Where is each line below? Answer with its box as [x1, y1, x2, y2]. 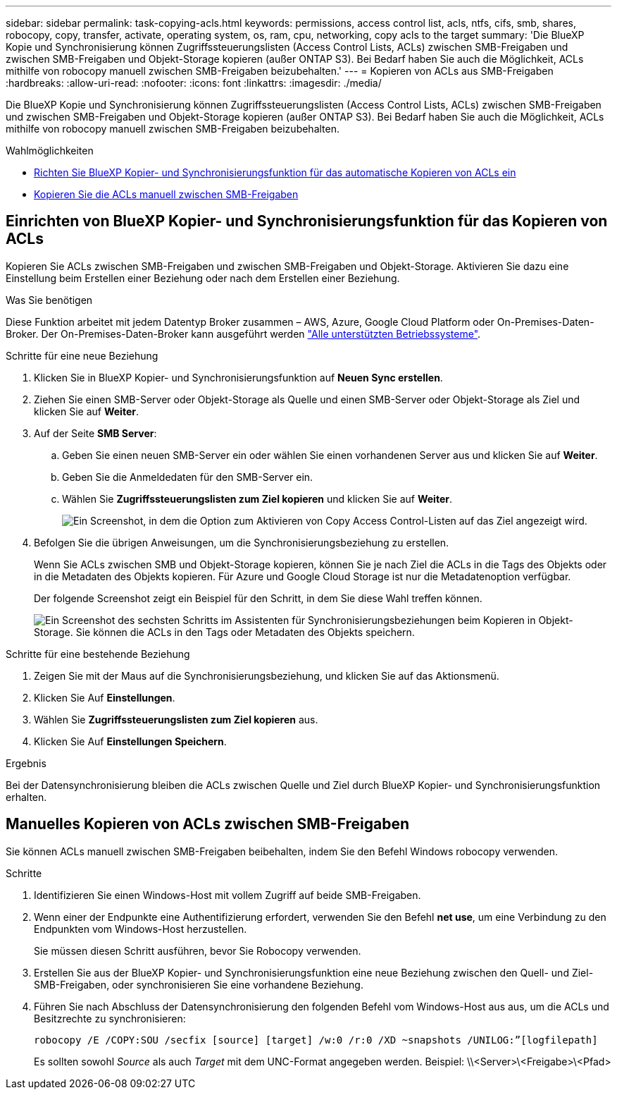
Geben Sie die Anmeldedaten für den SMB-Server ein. [62, 470, 313, 483]
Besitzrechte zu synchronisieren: [34, 1012, 186, 1024]
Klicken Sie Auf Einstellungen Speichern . [34, 735, 227, 747]
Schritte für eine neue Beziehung [6, 349, 158, 362]
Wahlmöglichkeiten [6, 145, 94, 157]
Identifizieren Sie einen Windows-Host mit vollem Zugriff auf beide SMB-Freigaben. [34, 888, 421, 901]
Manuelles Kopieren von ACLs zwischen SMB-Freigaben [6, 815, 410, 833]
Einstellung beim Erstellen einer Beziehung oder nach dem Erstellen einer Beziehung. [6, 271, 400, 284]
